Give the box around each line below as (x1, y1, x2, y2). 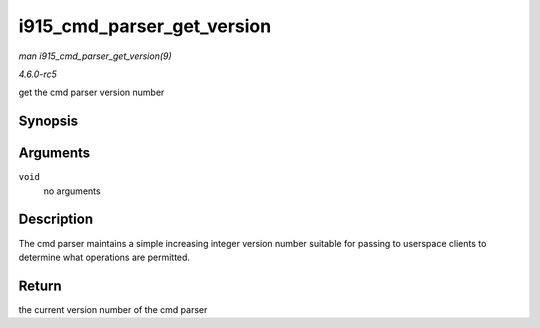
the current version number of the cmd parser (18, 303, 208, 315)
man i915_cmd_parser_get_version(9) (18, 50, 172, 62)
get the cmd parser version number (18, 86, 165, 99)
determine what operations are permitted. (18, 251, 190, 263)
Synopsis (18, 113, 79, 130)
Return (18, 277, 62, 294)
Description (18, 211, 94, 228)
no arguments (43, 185, 101, 197)
